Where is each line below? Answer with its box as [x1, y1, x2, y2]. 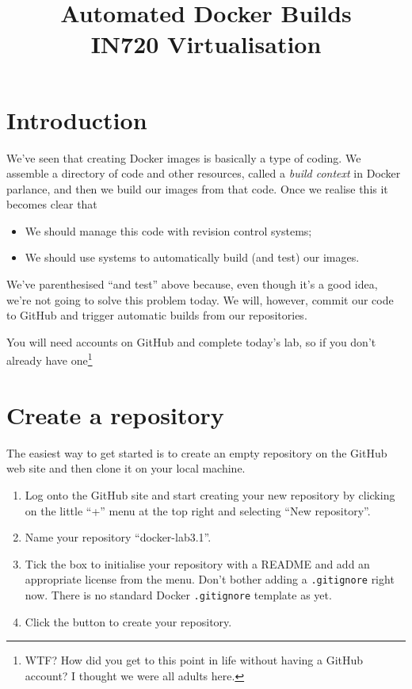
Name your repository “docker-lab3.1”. [25, 529, 212, 545]
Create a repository [6, 398, 224, 431]
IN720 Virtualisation [90, 28, 322, 60]
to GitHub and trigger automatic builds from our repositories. [6, 307, 307, 323]
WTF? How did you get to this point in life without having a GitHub [25, 652, 364, 668]
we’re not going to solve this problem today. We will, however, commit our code [6, 291, 394, 308]
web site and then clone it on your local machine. [6, 460, 246, 477]
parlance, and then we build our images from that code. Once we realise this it [6, 180, 388, 197]
